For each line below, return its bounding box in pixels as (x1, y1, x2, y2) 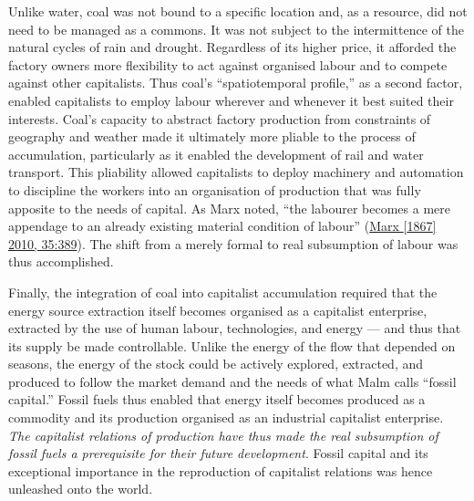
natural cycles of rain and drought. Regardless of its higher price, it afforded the (8, 37, 457, 57)
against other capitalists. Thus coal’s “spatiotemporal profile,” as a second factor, (8, 73, 463, 92)
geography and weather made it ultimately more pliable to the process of (8, 127, 416, 146)
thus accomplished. (8, 252, 114, 271)
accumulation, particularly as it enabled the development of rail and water (8, 144, 424, 163)
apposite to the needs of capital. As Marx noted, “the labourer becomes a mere (8, 198, 450, 217)
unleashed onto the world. (8, 479, 153, 498)
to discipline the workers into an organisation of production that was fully (8, 180, 421, 199)
